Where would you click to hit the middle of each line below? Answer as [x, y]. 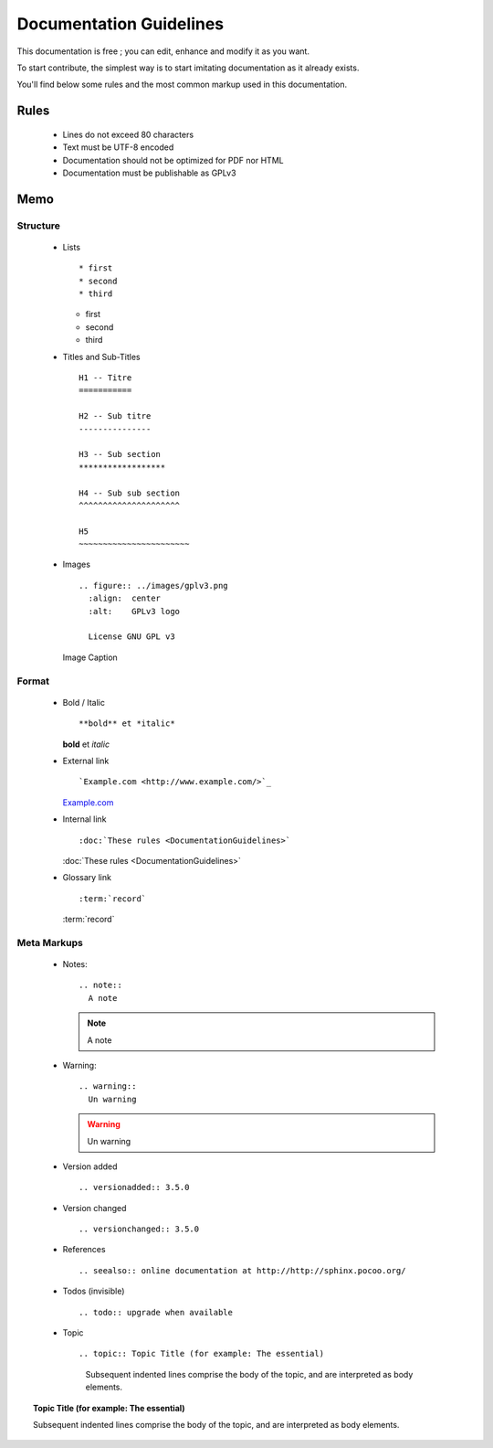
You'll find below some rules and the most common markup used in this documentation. [182, 85]
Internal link [84, 819]
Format [33, 681]
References [84, 1250]
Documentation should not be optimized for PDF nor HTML [173, 160]
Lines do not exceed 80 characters [128, 134]
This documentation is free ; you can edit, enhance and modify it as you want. [163, 51]
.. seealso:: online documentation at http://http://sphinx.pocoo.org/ [242, 1270]
